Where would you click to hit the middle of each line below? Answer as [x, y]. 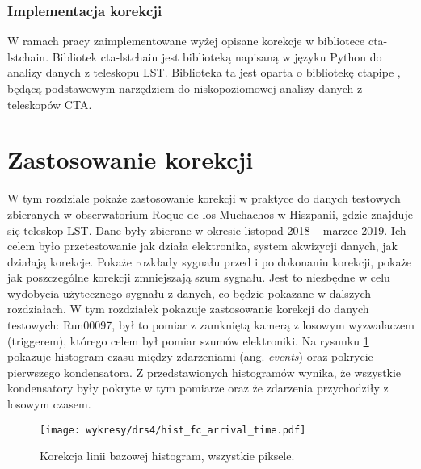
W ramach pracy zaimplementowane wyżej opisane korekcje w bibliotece [186, 41]
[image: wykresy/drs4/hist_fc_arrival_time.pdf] [173, 430]
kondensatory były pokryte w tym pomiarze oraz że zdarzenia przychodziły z [198, 388]
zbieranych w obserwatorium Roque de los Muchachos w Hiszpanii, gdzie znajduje [210, 214]
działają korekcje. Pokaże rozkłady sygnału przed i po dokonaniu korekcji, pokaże [209, 261]
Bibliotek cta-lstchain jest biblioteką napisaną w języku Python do [217, 56]
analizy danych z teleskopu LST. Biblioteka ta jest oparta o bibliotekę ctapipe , [204, 72]
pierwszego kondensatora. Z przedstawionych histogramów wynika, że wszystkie [204, 372]
